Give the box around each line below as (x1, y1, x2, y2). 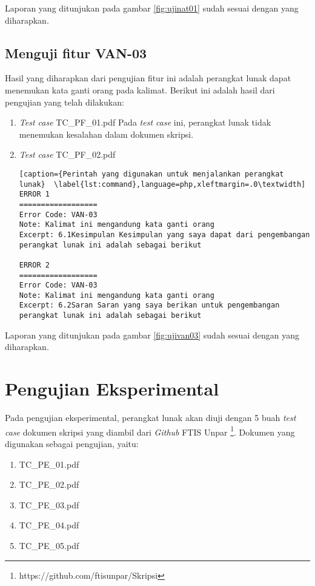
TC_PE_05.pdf (19, 539, 79, 551)
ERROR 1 (19, 190, 50, 199)
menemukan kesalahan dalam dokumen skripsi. (19, 127, 194, 140)
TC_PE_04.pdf (19, 519, 79, 531)
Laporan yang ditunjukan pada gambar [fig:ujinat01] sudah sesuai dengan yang (5, 2, 299, 14)
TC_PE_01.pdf (19, 457, 79, 470)
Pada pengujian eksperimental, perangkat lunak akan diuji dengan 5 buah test (5, 411, 296, 424)
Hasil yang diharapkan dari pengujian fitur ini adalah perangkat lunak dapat (5, 72, 291, 84)
